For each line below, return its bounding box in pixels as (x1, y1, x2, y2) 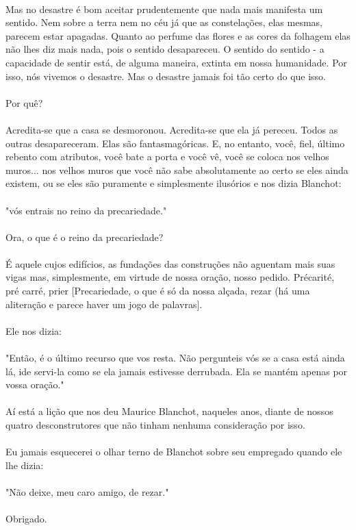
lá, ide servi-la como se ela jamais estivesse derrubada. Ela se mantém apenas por (5, 364, 348, 378)
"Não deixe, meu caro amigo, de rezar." (5, 484, 169, 499)
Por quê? (5, 95, 43, 110)
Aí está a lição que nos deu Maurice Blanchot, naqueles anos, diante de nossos (5, 404, 333, 418)
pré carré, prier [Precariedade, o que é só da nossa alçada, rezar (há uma (5, 283, 310, 298)
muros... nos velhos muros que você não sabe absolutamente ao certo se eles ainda (5, 162, 348, 177)
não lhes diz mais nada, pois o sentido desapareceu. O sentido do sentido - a (5, 42, 325, 56)
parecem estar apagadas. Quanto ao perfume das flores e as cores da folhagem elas (5, 28, 351, 42)
